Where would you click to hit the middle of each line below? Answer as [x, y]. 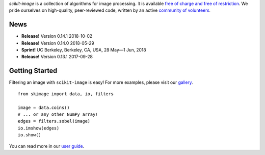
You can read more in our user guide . [47, 146]
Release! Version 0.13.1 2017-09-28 [57, 57]
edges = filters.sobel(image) [54, 121]
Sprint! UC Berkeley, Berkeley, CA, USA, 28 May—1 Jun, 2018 [84, 50]
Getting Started [33, 71]
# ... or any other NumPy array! [58, 114]
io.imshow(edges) [39, 128]
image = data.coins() [44, 107]
